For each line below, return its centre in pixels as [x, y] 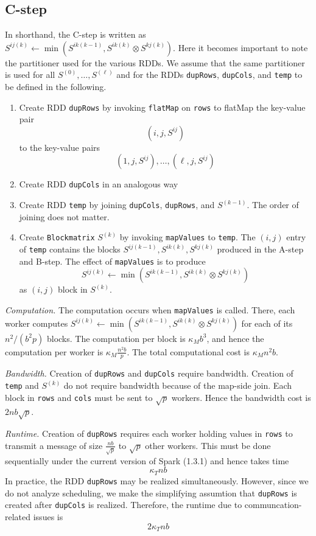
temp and [22, 385]
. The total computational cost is [188, 351]
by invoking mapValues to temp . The [188, 237]
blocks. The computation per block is [116, 338]
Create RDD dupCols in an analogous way [99, 184]
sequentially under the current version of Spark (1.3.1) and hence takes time [147, 460]
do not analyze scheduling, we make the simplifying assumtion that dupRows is [151, 492]
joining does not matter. [64, 216]
